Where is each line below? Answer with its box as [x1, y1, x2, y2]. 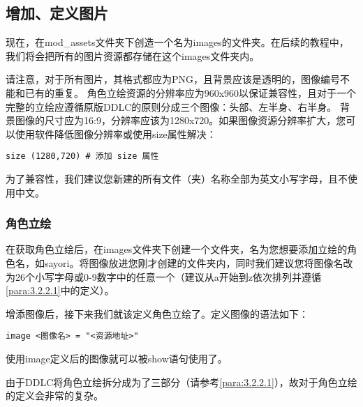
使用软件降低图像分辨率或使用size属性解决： [15, 126, 216, 141]
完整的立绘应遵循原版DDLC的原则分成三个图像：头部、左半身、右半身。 [6, 99, 337, 114]
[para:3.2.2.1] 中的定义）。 [6, 283, 114, 298]
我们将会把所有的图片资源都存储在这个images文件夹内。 [6, 48, 260, 63]
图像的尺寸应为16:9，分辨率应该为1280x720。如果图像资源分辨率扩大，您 [15, 113, 346, 128]
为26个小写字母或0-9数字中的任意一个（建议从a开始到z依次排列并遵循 [6, 269, 321, 284]
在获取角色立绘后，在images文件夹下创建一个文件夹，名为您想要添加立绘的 [6, 242, 348, 256]
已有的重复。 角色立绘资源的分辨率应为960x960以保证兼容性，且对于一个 [24, 85, 357, 100]
